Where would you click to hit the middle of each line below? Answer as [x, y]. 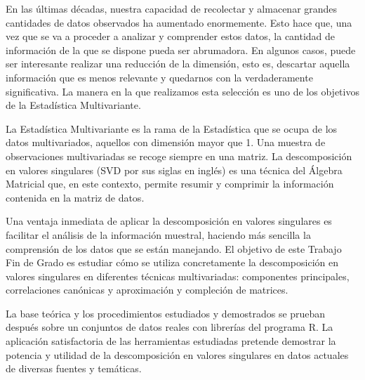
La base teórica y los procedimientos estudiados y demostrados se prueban [166, 313]
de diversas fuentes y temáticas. [74, 368]
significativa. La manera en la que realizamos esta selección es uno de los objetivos [182, 91]
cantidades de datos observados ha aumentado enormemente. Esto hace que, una [179, 22]
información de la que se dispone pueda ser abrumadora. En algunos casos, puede [181, 50]
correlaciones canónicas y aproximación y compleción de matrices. [147, 290]
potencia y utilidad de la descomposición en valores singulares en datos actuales [177, 354]
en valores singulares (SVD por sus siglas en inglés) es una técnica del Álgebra [174, 170]
